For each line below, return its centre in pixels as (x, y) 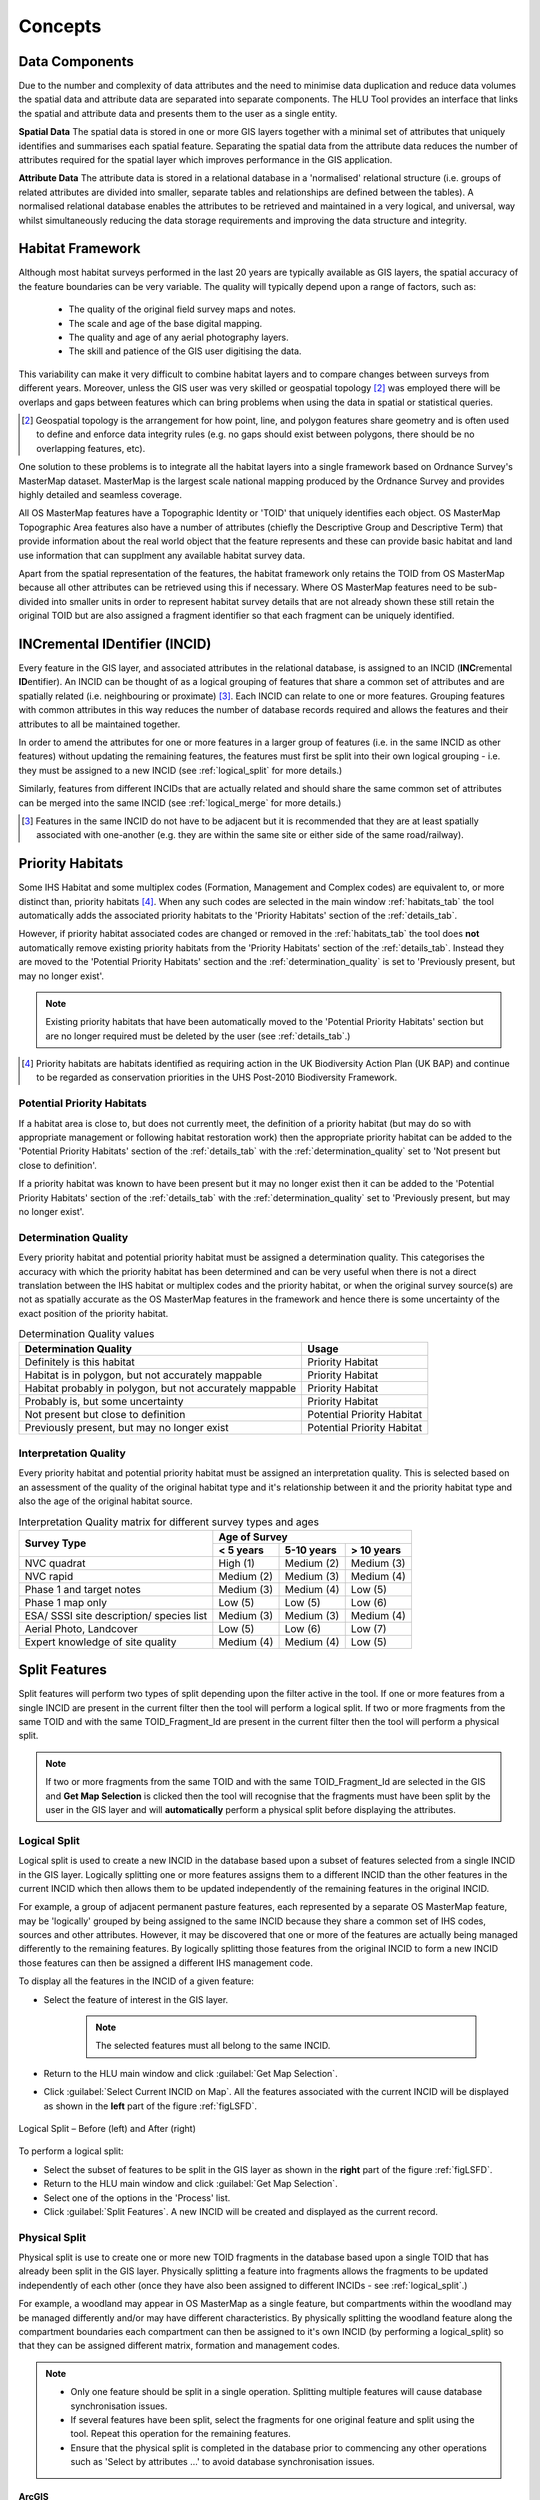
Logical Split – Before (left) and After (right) (107, 2128)
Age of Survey (253, 1537)
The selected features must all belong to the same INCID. (213, 2046)
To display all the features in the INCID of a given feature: (136, 1981)
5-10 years (310, 1550)
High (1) (236, 1563)
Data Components (76, 61)
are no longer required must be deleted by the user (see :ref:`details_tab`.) (198, 1036)
